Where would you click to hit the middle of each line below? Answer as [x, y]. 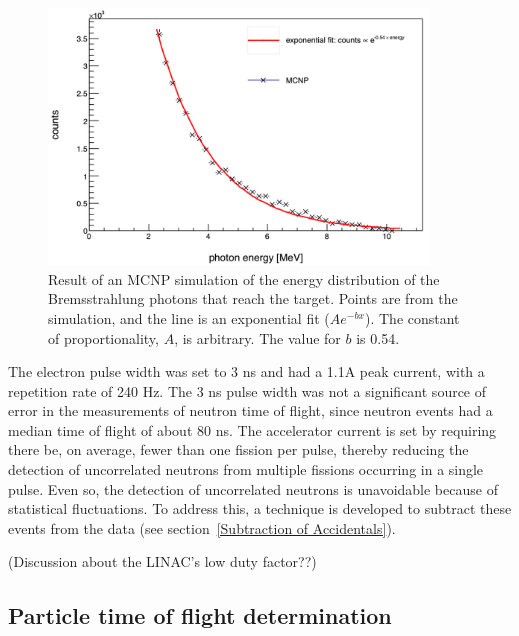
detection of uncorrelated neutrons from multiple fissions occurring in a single [246, 469]
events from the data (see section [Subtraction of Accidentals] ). [202, 527]
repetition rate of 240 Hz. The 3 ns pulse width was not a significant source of [247, 390]
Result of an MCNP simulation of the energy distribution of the [244, 278]
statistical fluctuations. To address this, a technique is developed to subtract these [260, 508]
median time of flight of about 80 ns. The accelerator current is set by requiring [252, 429]
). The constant [412, 317]
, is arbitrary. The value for [257, 337]
